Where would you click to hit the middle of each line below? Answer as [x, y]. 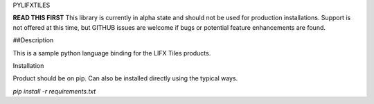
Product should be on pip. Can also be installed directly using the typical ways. [125, 78]
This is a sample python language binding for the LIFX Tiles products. [112, 53]
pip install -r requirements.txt [54, 91]
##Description [33, 40]
